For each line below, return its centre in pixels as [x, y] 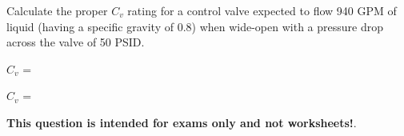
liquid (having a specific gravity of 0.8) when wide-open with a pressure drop [195, 26]
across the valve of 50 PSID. [76, 42]
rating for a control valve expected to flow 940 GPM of [262, 10]
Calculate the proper [57, 10]
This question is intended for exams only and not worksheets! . [182, 122]
